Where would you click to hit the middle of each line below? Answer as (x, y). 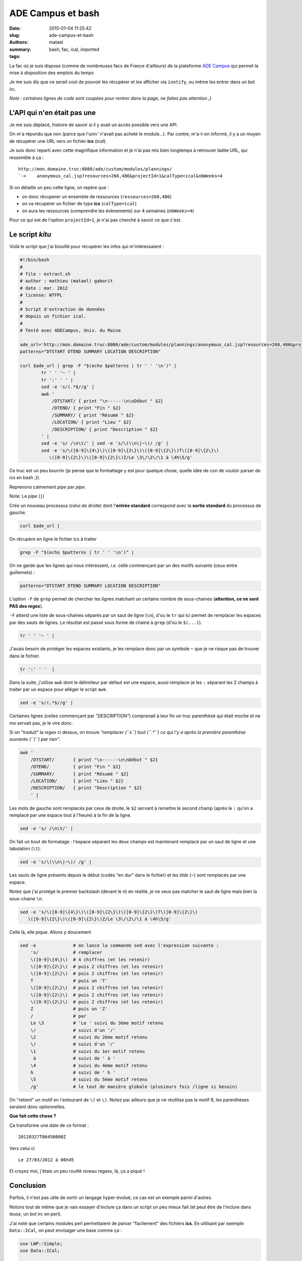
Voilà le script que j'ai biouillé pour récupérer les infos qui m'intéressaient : (87, 247)
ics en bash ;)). (25, 478)
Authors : (19, 42)
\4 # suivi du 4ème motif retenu (89, 1065)
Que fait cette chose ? (33, 1116)
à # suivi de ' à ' (74, 1058)
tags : (15, 56)
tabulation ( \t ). (25, 849)
